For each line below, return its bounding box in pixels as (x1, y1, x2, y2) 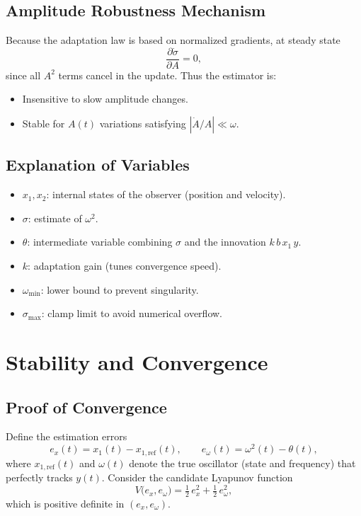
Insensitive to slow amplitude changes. (22, 91, 188, 106)
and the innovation (184, 234, 266, 249)
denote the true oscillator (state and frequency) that (129, 455, 356, 470)
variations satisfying (99, 116, 186, 131)
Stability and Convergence (6, 348, 268, 376)
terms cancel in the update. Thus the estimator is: (58, 67, 277, 82)
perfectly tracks (6, 469, 73, 484)
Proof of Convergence (6, 396, 167, 418)
